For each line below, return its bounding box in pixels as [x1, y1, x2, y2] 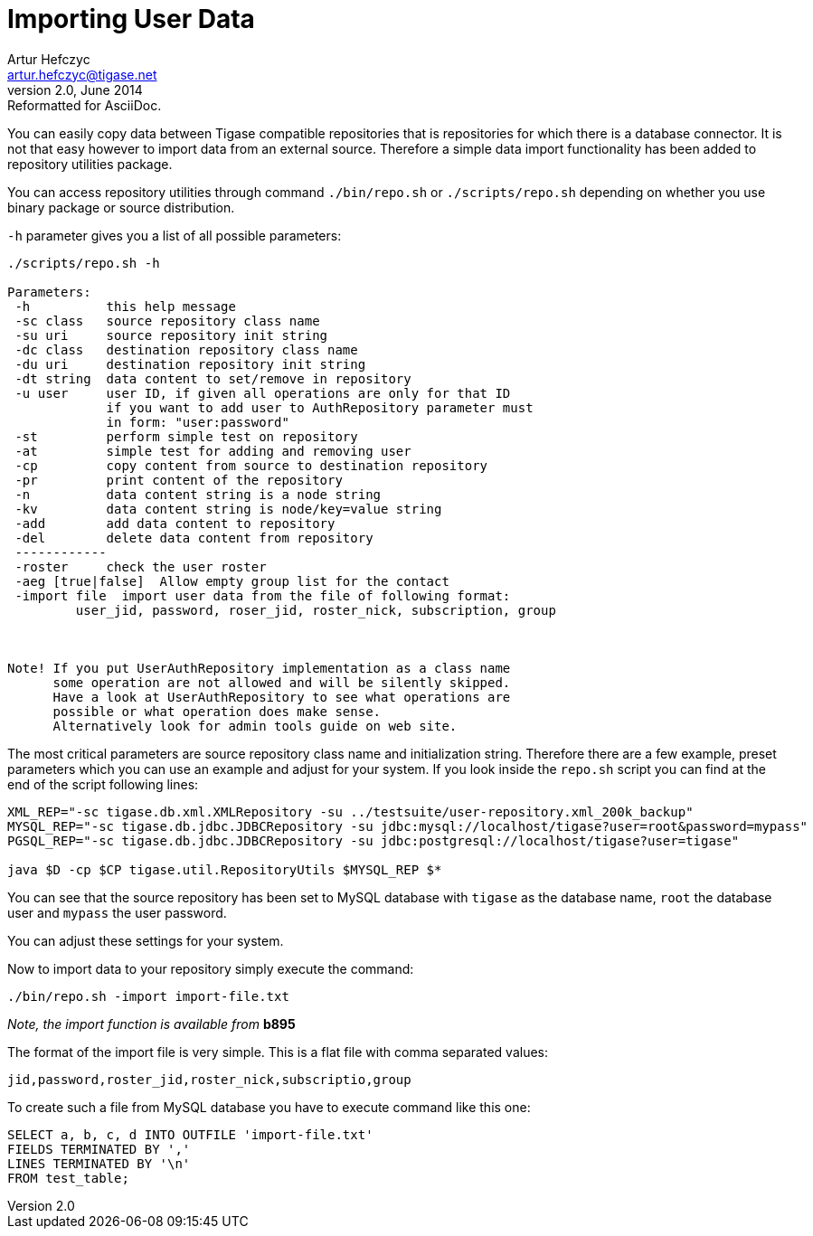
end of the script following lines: [7, 776, 199, 792]
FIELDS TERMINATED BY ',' [7, 1141, 191, 1156]
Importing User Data [7, 4, 255, 34]
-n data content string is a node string [14, 486, 382, 502]
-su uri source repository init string [14, 327, 328, 343]
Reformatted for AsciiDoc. [7, 97, 162, 113]
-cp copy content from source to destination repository [14, 458, 488, 473]
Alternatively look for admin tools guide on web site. [52, 718, 458, 733]
